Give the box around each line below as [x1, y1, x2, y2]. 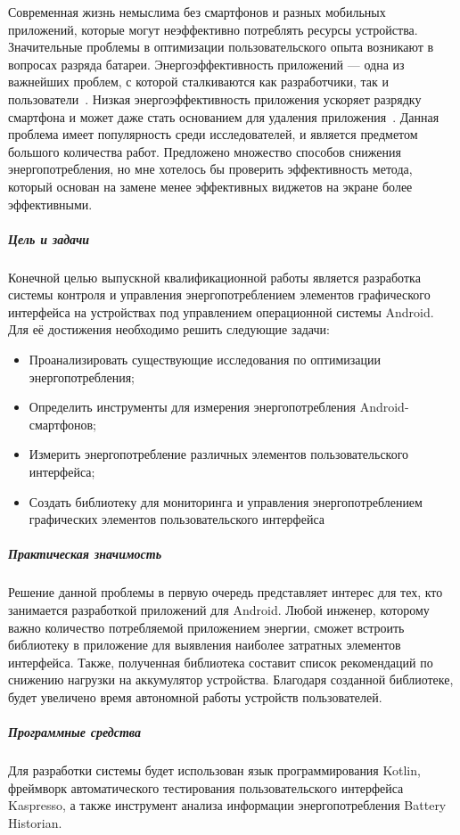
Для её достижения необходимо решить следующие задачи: [8, 320, 330, 339]
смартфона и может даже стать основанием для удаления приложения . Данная [8, 107, 439, 126]
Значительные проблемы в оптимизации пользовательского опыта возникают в [8, 37, 434, 56]
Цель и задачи [8, 229, 90, 248]
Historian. [8, 813, 62, 831]
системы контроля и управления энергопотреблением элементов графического [8, 285, 431, 304]
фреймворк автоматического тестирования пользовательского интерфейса [8, 778, 404, 797]
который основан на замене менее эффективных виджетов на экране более [8, 176, 413, 195]
